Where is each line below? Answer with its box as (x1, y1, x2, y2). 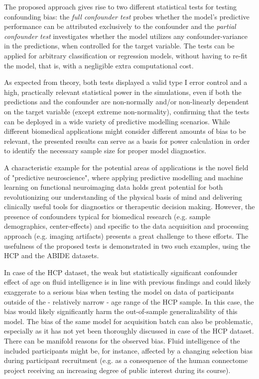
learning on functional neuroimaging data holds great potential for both (4, 182, 223, 192)
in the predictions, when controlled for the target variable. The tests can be (4, 40, 235, 51)
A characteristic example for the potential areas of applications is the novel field (4, 162, 249, 172)
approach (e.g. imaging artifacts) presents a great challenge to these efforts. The (4, 231, 249, 241)
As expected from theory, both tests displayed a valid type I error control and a (4, 77, 248, 87)
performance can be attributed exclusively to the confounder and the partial (4, 21, 236, 31)
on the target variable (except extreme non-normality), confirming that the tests (4, 106, 250, 116)
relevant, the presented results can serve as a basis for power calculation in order (4, 135, 250, 146)
